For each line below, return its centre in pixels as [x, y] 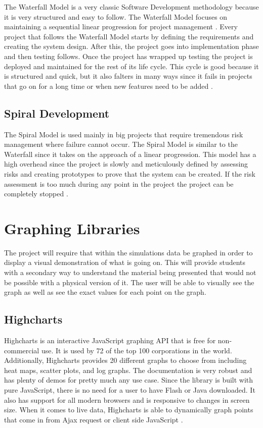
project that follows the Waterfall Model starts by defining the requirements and [129, 36]
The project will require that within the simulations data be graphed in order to [128, 252]
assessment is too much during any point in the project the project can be [119, 183]
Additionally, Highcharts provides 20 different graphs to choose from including [125, 360]
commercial [22, 350]
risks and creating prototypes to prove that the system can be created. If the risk [130, 173]
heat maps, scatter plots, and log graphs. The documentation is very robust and [128, 370]
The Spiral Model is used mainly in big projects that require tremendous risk [124, 134]
